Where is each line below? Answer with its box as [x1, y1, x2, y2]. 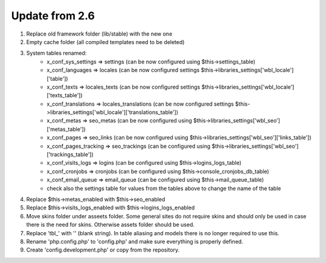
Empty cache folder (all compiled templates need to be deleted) [26, 38, 185, 45]
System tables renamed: [26, 49, 87, 57]
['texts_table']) [46, 92, 83, 99]
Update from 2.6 [11, 9, 95, 22]
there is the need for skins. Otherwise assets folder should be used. [26, 221, 195, 229]
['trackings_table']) [46, 151, 94, 158]
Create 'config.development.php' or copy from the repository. [26, 246, 180, 253]
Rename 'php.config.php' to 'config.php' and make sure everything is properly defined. [26, 238, 244, 245]
